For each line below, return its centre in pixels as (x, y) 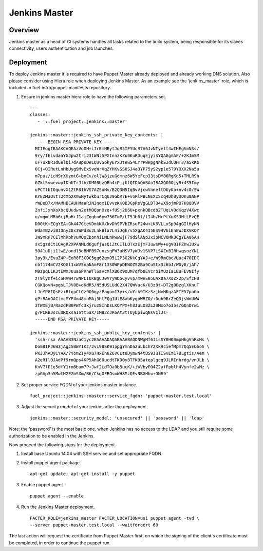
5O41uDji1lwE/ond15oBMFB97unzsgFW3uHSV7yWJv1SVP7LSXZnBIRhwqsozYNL (117, 251)
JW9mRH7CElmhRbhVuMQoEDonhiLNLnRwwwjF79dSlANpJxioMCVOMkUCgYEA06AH (117, 237)
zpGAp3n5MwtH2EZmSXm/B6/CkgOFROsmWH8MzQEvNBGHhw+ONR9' (102, 374)
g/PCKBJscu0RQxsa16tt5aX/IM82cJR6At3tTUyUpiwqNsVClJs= (102, 312)
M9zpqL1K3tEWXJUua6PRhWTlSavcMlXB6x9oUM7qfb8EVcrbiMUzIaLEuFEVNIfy (117, 271)
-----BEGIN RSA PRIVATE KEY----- (75, 142)
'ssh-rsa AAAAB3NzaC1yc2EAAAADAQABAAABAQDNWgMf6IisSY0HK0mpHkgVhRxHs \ (122, 340)
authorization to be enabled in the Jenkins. (52, 436)
